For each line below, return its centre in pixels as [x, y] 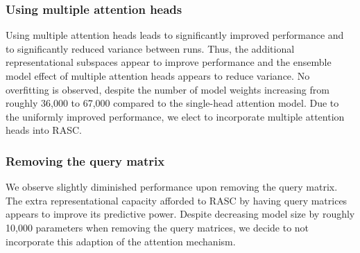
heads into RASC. [44, 130]
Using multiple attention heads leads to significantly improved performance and [175, 35]
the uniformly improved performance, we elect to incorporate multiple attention [175, 116]
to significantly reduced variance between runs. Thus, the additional [150, 48]
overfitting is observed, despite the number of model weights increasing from [168, 89]
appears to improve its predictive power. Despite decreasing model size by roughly [180, 214]
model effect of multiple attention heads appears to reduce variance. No [158, 76]
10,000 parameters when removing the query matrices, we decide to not [157, 227]
